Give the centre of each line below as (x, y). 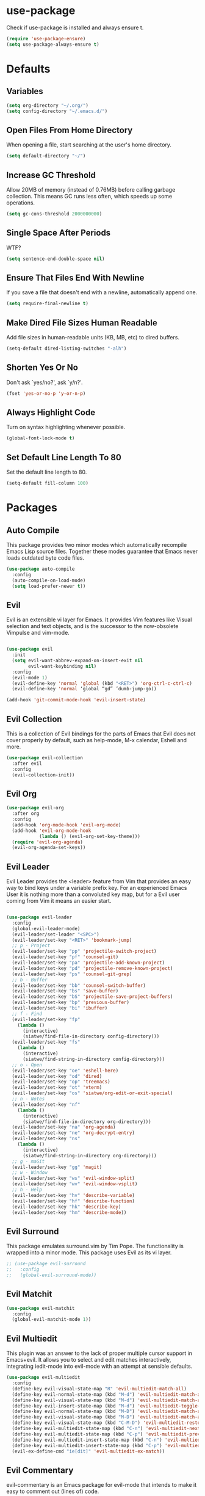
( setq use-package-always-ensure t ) (53, 44)
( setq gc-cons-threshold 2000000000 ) (54, 214)
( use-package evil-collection (45, 757)
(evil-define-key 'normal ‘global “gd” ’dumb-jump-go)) (84, 689)
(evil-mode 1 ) (30, 678)
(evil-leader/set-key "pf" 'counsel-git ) (65, 957)
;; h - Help (27, 1190)
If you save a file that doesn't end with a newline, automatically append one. (102, 292)
